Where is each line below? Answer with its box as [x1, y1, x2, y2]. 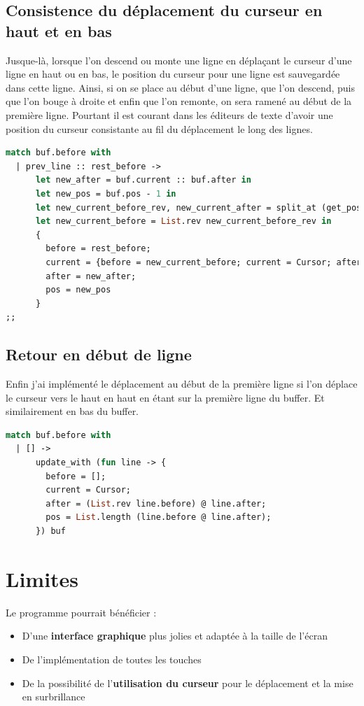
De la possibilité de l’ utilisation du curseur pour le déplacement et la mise [22, 675, 353, 690]
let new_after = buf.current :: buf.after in [35, 175, 251, 185]
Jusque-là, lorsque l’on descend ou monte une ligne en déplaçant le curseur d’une [6, 52, 352, 67]
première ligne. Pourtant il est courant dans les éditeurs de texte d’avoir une [6, 107, 333, 122]
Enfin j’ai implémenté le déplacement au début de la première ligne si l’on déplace [6, 376, 358, 391]
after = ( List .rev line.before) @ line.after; [45, 498, 267, 509]
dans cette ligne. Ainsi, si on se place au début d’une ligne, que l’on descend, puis [6, 80, 356, 94]
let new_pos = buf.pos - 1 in [35, 188, 176, 199]
